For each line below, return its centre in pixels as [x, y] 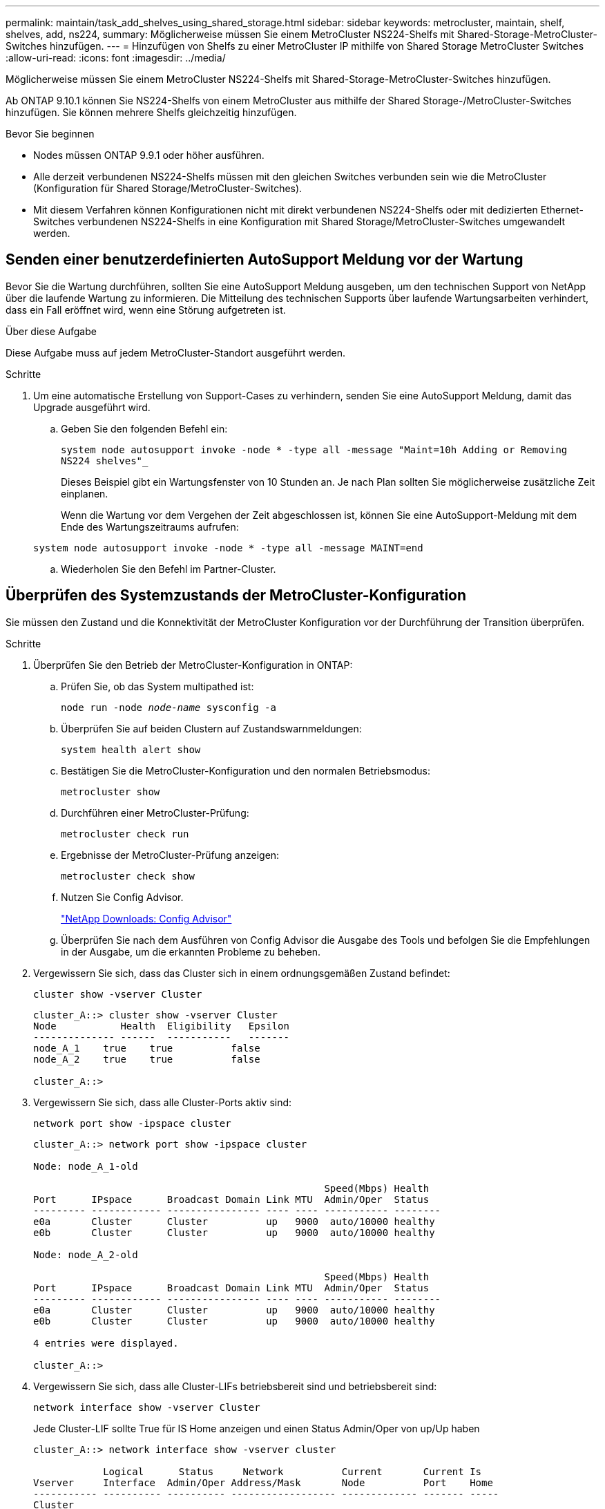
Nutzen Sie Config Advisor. [122, 897]
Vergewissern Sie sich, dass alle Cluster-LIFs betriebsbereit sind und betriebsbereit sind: [235, 1386]
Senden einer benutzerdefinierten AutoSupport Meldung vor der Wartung [265, 260]
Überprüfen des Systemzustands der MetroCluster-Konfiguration [236, 596]
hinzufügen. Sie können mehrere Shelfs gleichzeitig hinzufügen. [151, 112]
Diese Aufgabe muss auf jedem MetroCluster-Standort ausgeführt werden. [176, 352]
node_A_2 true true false [147, 1059]
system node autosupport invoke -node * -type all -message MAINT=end [228, 548]
